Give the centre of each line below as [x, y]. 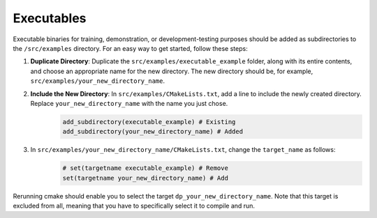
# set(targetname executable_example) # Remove [145, 168]
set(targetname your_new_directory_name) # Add [145, 178]
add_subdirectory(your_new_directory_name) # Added [153, 132]
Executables [50, 18]
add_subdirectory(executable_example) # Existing [149, 122]
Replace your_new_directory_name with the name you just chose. [129, 103]
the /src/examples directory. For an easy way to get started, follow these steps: [130, 48]
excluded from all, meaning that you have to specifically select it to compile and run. [134, 206]
